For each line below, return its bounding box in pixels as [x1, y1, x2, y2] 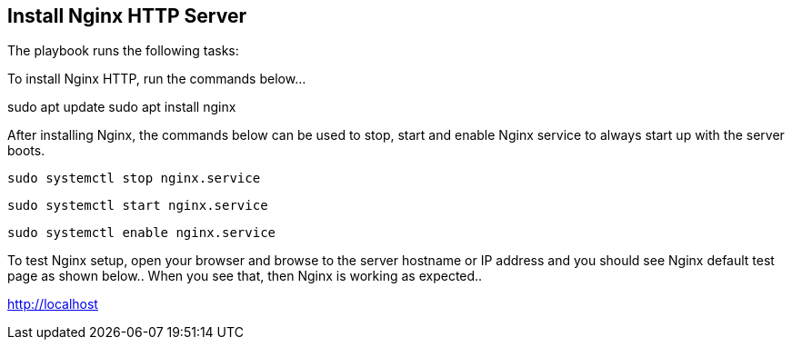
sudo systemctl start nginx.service [7, 198, 268, 213]
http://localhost [7, 296, 98, 312]
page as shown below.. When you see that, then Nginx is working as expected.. [7, 268, 483, 284]
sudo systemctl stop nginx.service [7, 171, 261, 186]
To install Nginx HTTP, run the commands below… [7, 71, 306, 87]
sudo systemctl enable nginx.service [7, 225, 276, 241]
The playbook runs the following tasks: [7, 43, 239, 59]
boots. [7, 143, 45, 159]
